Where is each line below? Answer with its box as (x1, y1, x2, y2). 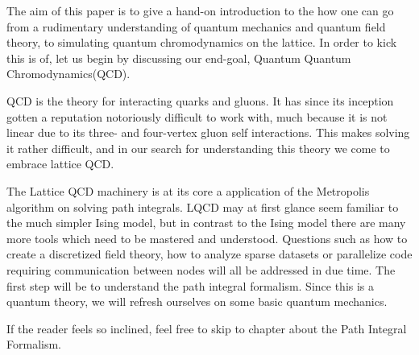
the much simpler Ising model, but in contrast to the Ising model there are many (6, 214, 406, 231)
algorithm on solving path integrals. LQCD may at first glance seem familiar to (6, 198, 399, 215)
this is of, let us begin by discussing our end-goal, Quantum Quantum (6, 49, 351, 66)
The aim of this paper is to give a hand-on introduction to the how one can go (6, 2, 394, 19)
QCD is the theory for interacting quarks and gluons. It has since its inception (6, 92, 394, 109)
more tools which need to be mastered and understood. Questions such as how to (6, 229, 408, 246)
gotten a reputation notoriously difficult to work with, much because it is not (6, 108, 388, 125)
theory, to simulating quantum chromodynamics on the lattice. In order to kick (6, 34, 397, 51)
